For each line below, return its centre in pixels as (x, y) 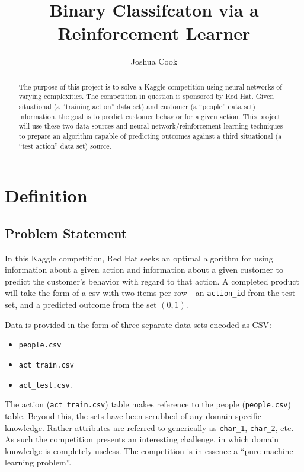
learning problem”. (38, 462)
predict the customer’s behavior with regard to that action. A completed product (152, 281)
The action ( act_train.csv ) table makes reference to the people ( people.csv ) (148, 404)
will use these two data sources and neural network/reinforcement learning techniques (151, 126)
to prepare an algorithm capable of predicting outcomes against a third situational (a (150, 135)
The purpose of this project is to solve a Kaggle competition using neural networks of (150, 86)
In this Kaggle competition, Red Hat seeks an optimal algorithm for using (139, 258)
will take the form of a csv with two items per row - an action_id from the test (150, 293)
